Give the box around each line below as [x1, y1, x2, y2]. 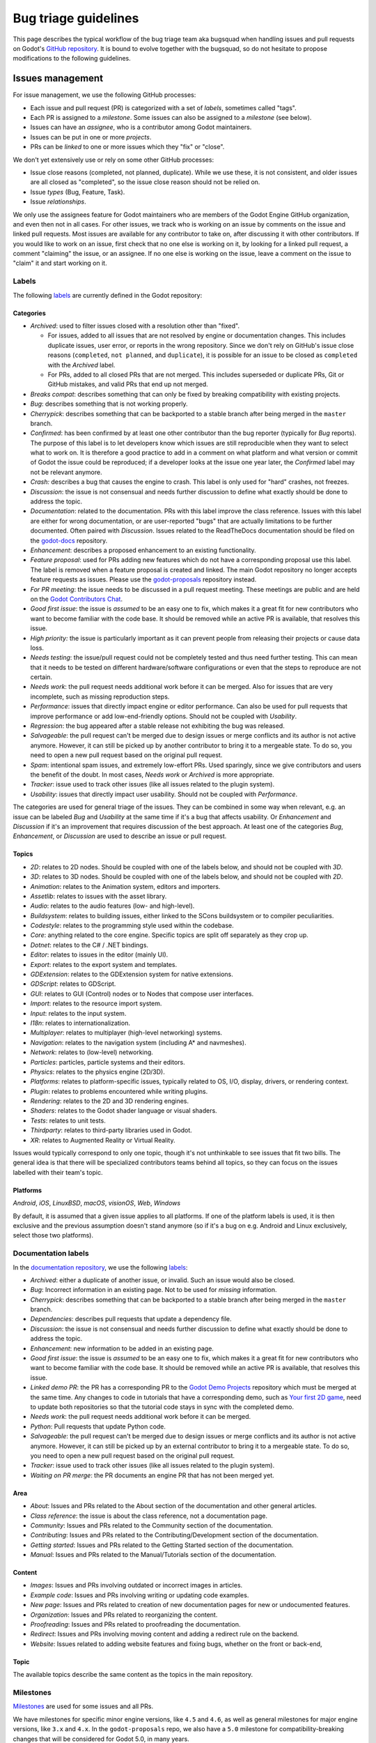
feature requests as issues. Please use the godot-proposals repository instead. [30, 575, 257, 584]
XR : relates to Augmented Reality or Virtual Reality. [30, 1136, 175, 1144]
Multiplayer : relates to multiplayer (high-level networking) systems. [30, 1028, 223, 1037]
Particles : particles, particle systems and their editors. [30, 1058, 185, 1066]
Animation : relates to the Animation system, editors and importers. [30, 882, 221, 890]
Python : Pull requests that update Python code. [30, 1422, 166, 1431]
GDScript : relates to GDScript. [30, 980, 116, 988]
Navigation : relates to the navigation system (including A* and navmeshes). [30, 1038, 246, 1046]
